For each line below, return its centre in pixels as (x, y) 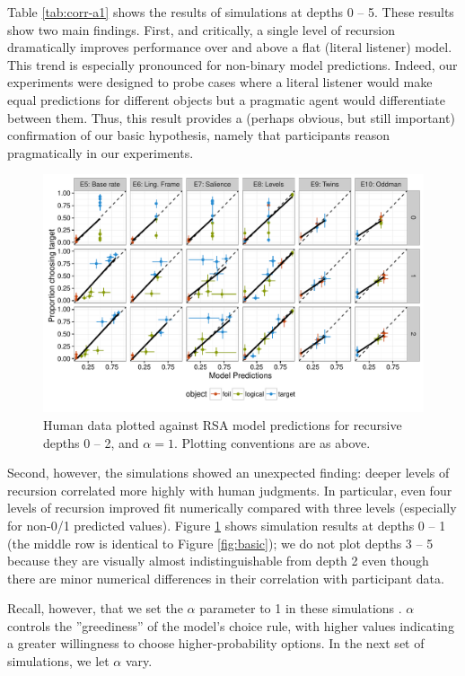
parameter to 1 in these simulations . (301, 608)
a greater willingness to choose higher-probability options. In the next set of (216, 643)
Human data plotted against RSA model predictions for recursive (223, 424)
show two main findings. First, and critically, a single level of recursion (202, 29)
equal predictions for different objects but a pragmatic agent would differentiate (227, 99)
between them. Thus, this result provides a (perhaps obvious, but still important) (231, 117)
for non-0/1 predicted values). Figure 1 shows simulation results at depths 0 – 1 (227, 525)
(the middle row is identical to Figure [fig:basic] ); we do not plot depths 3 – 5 (220, 543)
